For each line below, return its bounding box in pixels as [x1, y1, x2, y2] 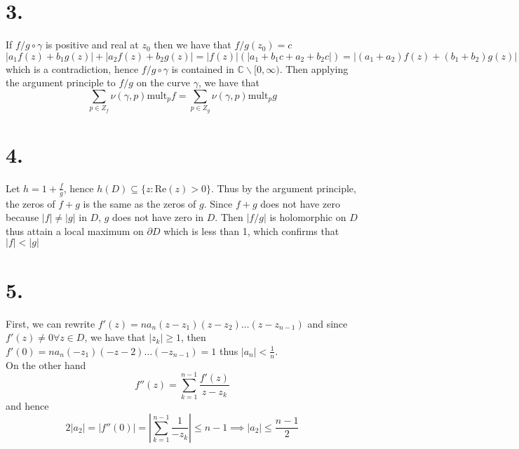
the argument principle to [6, 75, 116, 90]
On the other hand [6, 357, 86, 372]
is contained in [171, 61, 234, 76]
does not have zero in [112, 210, 204, 224]
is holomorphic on [269, 210, 346, 224]
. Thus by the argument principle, [210, 180, 356, 195]
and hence [6, 398, 49, 413]
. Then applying [279, 61, 349, 76]
